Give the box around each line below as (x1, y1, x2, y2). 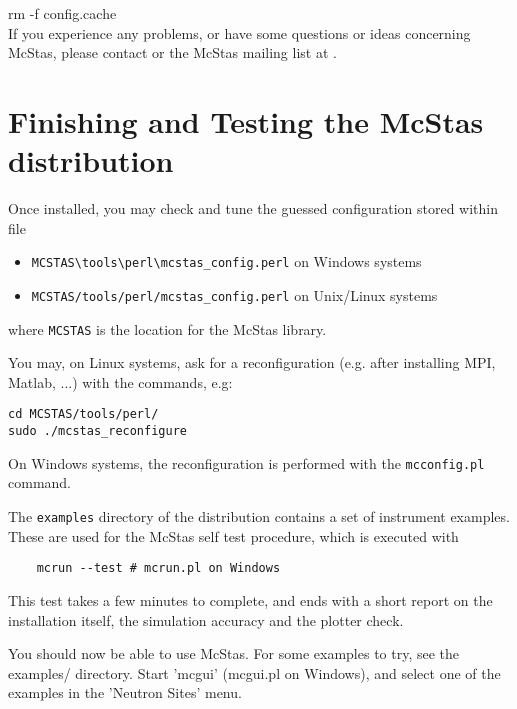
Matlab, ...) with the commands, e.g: (8, 371, 233, 392)
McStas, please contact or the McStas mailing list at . (8, 42, 337, 63)
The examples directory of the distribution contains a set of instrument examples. (8, 506, 510, 526)
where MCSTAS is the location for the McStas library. (8, 318, 327, 339)
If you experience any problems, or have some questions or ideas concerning (8, 22, 471, 43)
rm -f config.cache (8, 3, 117, 23)
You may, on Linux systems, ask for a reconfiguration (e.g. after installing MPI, (8, 352, 496, 373)
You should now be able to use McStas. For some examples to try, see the (8, 643, 460, 664)
